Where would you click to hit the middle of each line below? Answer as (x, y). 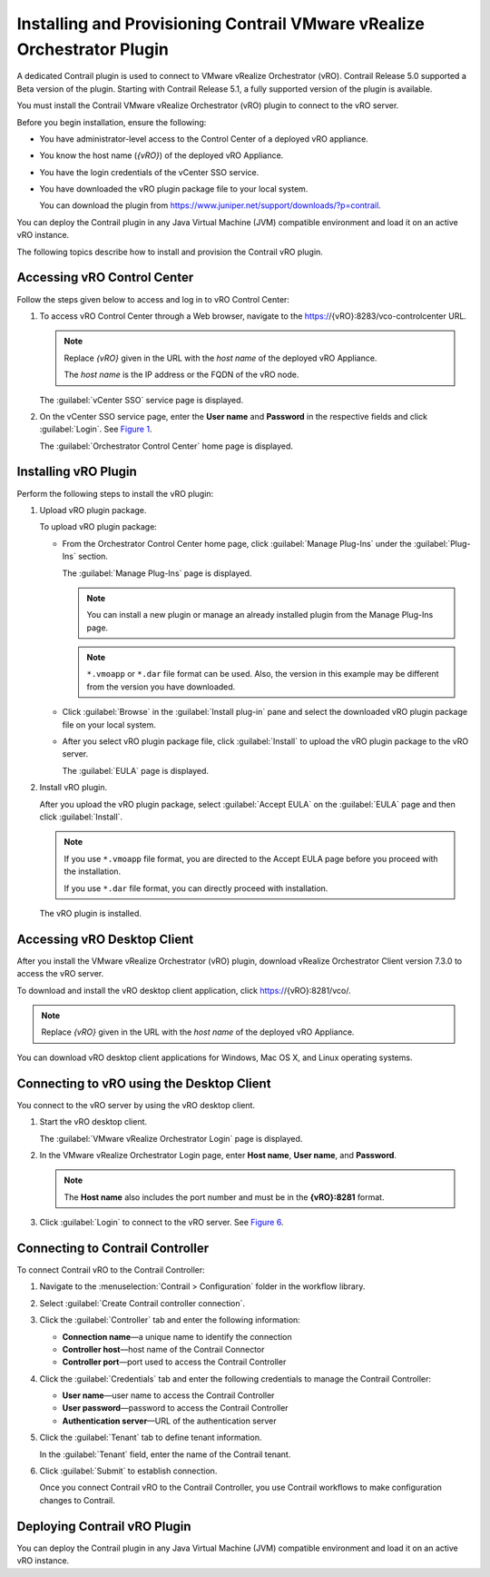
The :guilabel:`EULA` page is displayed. (135, 770)
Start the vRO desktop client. (93, 1122)
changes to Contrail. (77, 1500)
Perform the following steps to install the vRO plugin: (115, 493)
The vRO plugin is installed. (91, 913)
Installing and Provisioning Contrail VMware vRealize (221, 24)
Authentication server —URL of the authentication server (169, 1421)
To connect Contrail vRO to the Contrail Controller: (111, 1270)
